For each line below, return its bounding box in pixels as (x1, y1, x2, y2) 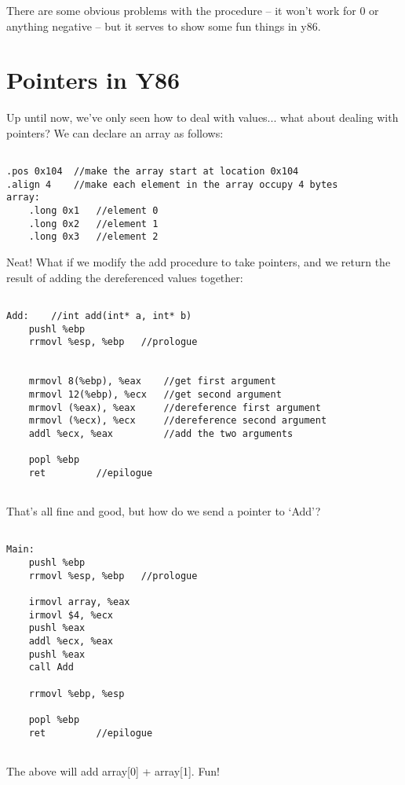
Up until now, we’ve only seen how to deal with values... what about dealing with (6, 109, 399, 126)
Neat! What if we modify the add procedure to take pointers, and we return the (6, 254, 391, 270)
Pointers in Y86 (6, 64, 181, 96)
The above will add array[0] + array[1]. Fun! (6, 762, 220, 779)
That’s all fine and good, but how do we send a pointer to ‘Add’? (6, 503, 321, 519)
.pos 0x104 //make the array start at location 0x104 (6, 166, 299, 178)
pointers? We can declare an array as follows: (6, 124, 224, 141)
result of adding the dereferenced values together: (6, 269, 243, 285)
